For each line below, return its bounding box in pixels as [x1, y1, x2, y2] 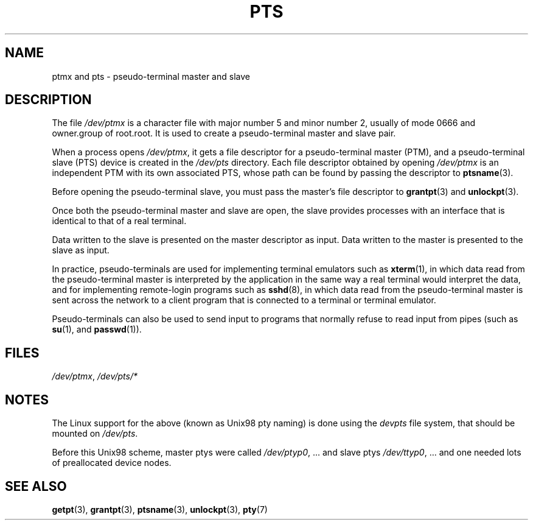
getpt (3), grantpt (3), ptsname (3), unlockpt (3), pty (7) [52, 504, 268, 515]
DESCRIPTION [5, 92, 92, 108]
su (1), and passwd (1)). [52, 324, 142, 335]
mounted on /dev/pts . [52, 428, 138, 439]
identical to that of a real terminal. [52, 216, 187, 227]
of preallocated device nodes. [52, 457, 172, 468]
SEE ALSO [5, 478, 67, 494]
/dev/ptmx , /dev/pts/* [52, 371, 138, 382]
